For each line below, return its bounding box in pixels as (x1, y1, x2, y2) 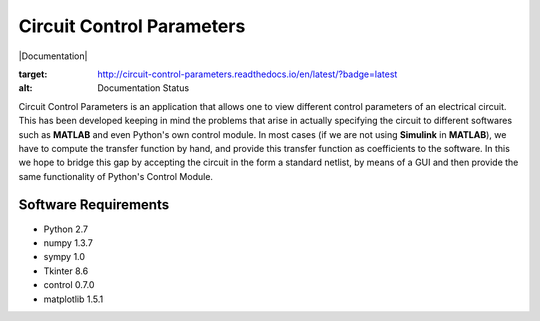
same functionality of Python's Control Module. (18, 170, 214, 182)
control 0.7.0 (43, 279, 95, 291)
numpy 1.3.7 (43, 236, 94, 249)
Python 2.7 (43, 223, 89, 235)
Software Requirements (18, 196, 170, 214)
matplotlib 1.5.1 (43, 293, 104, 305)
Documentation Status (97, 82, 190, 94)
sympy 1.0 (43, 251, 85, 263)
